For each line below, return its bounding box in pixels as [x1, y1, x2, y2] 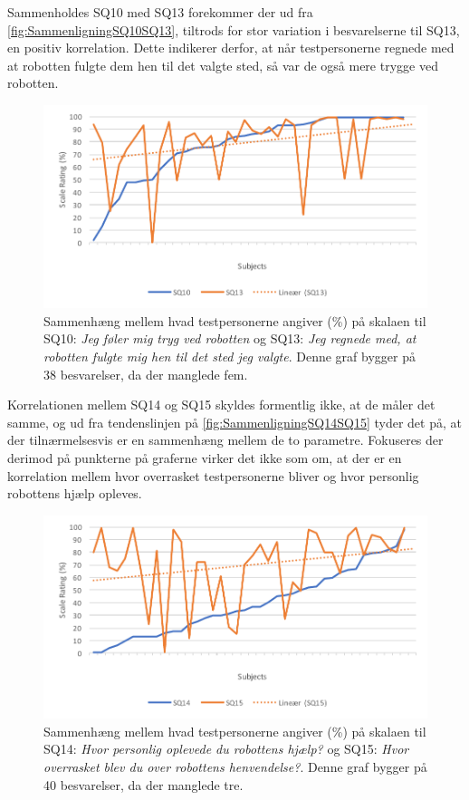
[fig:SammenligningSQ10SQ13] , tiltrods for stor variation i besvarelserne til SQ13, [7, 20, 460, 39]
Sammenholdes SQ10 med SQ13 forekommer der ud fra [7, 3, 313, 21]
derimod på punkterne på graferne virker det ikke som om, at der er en [7, 448, 402, 467]
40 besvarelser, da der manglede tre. [43, 775, 244, 794]
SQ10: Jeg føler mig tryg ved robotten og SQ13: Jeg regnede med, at [43, 329, 416, 348]
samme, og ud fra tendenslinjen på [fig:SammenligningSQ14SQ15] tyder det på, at [7, 412, 462, 431]
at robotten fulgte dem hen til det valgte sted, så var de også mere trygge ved [7, 55, 438, 74]
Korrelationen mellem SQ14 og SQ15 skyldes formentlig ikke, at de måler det [7, 395, 435, 414]
